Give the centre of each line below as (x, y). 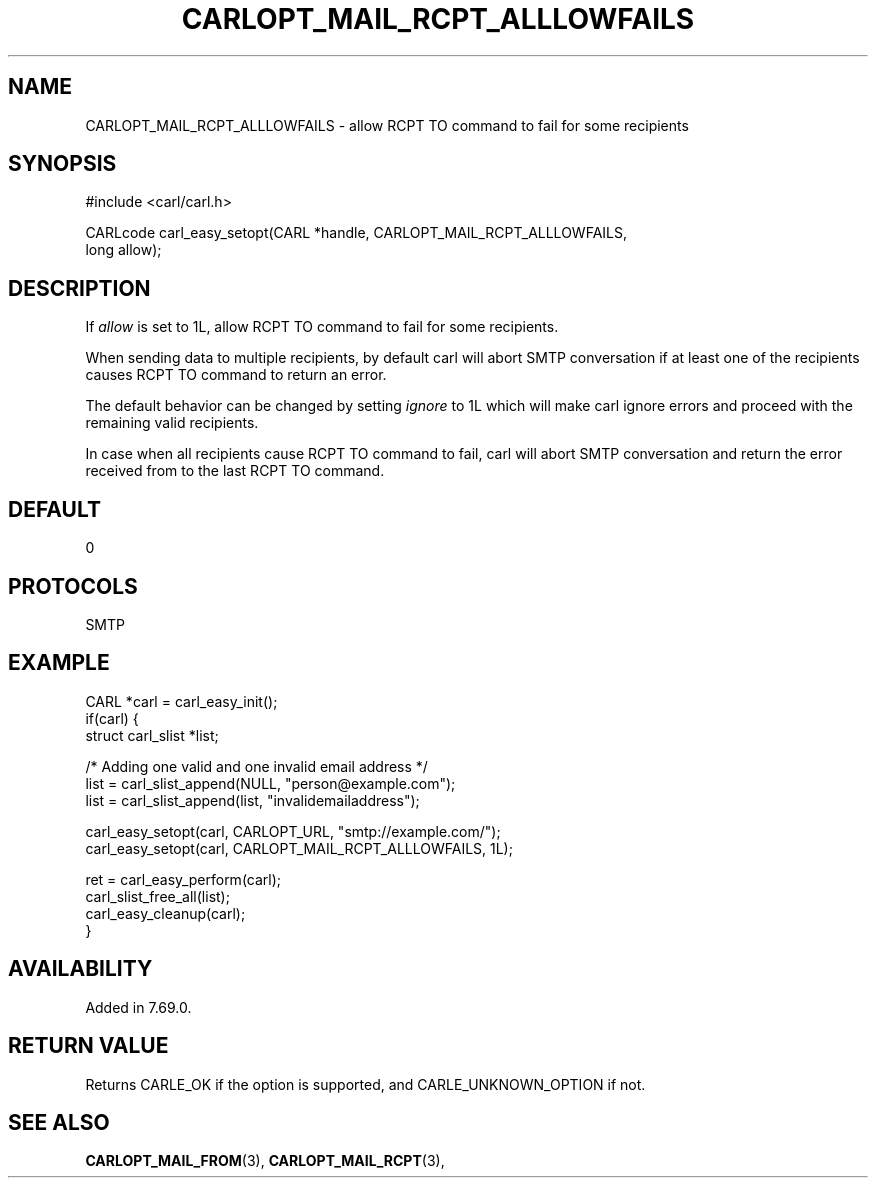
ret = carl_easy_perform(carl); (183, 879)
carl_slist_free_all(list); (157, 896)
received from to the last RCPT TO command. (235, 471)
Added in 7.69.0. (138, 1007)
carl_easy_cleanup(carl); (165, 913)
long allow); (123, 250)
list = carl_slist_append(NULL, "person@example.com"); (270, 783)
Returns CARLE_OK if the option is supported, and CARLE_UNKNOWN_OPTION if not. (365, 1084)
